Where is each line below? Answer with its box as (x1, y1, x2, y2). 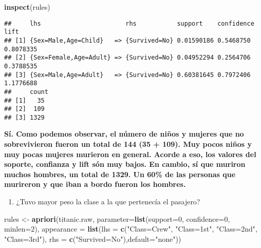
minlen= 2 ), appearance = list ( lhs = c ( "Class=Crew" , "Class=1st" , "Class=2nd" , (4, 223, 257, 234)
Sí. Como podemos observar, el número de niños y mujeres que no (4, 128, 244, 139)
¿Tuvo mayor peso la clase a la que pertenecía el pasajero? (16, 196, 200, 207)
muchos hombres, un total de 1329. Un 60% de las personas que (4, 168, 236, 179)
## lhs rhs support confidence (4, 20, 254, 27)
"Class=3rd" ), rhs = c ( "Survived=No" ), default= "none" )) (4, 233, 181, 244)
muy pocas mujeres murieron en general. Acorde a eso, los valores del (4, 148, 256, 159)
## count (4, 88, 48, 96)
